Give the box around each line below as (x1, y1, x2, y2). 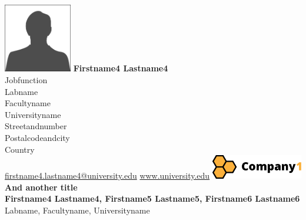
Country (5, 143, 35, 155)
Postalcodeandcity (5, 131, 70, 143)
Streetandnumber (5, 120, 67, 132)
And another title (5, 180, 78, 193)
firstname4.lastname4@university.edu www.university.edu (5, 169, 210, 182)
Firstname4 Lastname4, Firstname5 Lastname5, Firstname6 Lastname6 (5, 192, 300, 205)
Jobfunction (5, 73, 48, 86)
